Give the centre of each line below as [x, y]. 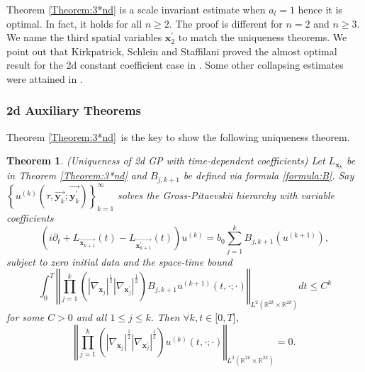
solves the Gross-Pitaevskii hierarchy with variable [226, 195]
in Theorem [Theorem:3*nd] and [77, 175]
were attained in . [45, 78]
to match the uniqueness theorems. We [263, 37]
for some [26, 317]
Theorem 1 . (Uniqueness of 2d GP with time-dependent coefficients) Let [166, 160]
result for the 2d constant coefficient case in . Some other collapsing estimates [175, 65]
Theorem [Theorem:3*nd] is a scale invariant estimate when [136, 9]
